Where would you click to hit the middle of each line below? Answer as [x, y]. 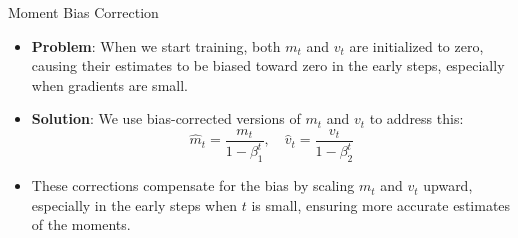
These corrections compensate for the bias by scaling [193, 185]
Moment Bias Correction [83, 12]
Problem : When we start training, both [156, 45]
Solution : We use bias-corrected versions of [166, 118]
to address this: [416, 118]
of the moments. [81, 224]
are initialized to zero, [416, 45]
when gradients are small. [109, 84]
